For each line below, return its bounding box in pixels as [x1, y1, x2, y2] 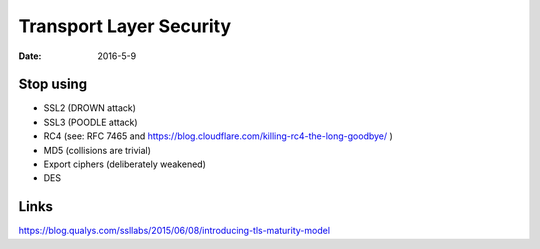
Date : [18, 50, 42, 62]
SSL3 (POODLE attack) [43, 116, 139, 128]
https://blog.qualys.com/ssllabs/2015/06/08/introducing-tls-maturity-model [18, 225, 330, 237]
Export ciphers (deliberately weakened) [43, 158, 207, 170]
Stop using [18, 76, 88, 93]
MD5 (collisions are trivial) [43, 144, 152, 156]
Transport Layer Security [18, 15, 232, 37]
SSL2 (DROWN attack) [43, 102, 137, 114]
